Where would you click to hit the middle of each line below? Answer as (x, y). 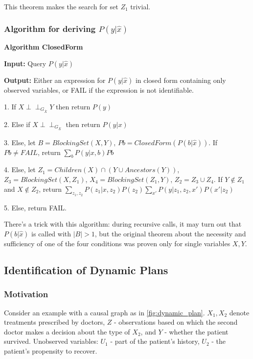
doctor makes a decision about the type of (67, 331)
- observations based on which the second (176, 322)
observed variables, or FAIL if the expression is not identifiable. (99, 90)
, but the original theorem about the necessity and (170, 234)
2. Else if (17, 124)
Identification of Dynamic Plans (86, 270)
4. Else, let (20, 169)
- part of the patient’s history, (155, 341)
